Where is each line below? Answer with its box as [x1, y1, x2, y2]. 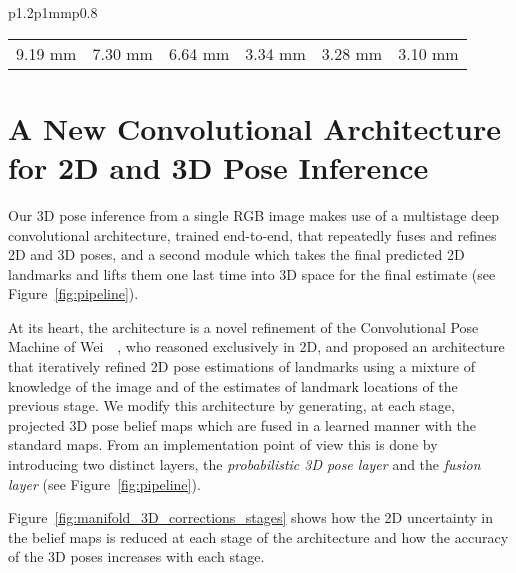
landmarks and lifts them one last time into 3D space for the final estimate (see [8, 263, 496, 284]
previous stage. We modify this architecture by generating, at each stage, [8, 395, 455, 416]
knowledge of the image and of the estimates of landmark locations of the [8, 375, 458, 396]
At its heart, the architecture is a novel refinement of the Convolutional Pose [8, 316, 479, 337]
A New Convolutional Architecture [8, 107, 501, 148]
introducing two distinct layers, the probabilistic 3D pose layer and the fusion [8, 454, 481, 475]
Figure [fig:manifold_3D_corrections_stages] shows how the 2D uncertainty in [8, 507, 493, 528]
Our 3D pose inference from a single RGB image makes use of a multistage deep [8, 204, 500, 225]
